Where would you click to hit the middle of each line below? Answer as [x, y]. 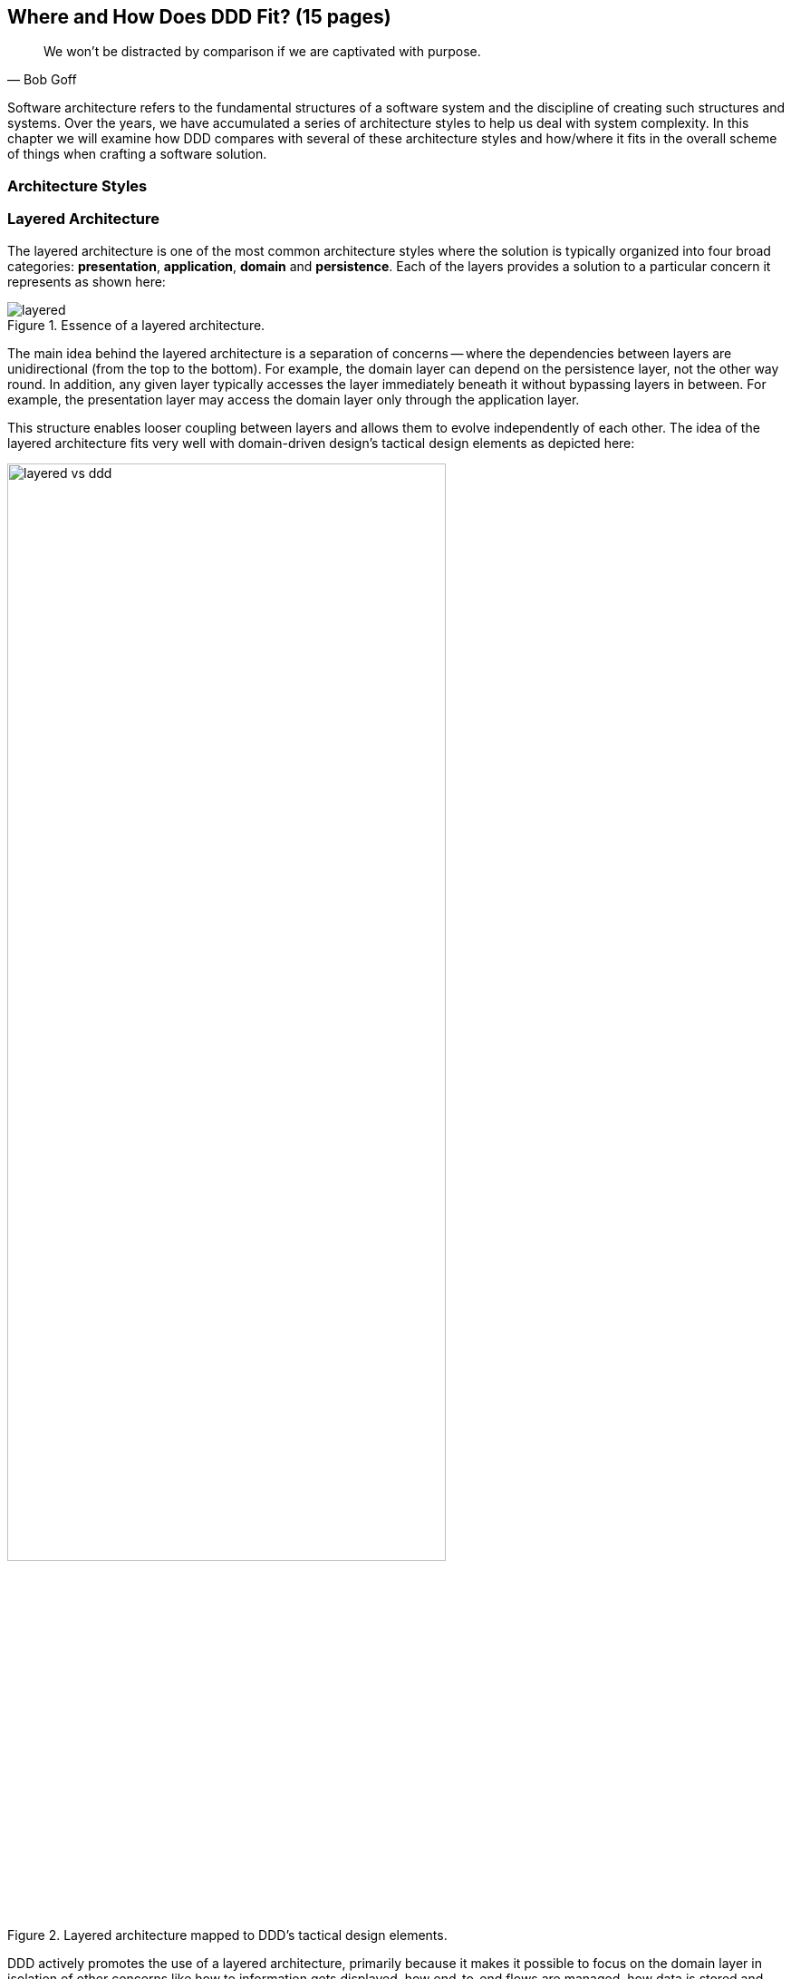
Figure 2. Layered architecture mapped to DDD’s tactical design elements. [227, 1935]
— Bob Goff [42, 80]
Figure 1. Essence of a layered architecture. [136, 325]
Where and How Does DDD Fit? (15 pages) [199, 17]
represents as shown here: [87, 281]
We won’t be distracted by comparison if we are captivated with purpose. [262, 52]
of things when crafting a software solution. [137, 154]
